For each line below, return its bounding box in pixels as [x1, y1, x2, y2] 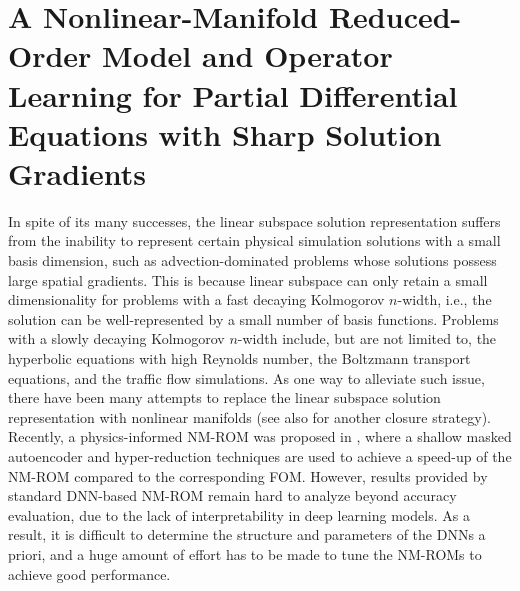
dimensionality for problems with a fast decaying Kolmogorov [8, 289, 385, 310]
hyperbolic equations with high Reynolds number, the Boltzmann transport [8, 348, 471, 369]
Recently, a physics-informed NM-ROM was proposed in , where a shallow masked [8, 426, 512, 447]
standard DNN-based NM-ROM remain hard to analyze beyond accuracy [8, 485, 457, 506]
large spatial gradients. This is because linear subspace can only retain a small [8, 269, 488, 290]
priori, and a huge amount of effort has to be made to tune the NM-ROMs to [8, 543, 482, 564]
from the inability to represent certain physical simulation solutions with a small [8, 230, 501, 251]
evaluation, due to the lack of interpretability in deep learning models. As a [8, 504, 470, 525]
